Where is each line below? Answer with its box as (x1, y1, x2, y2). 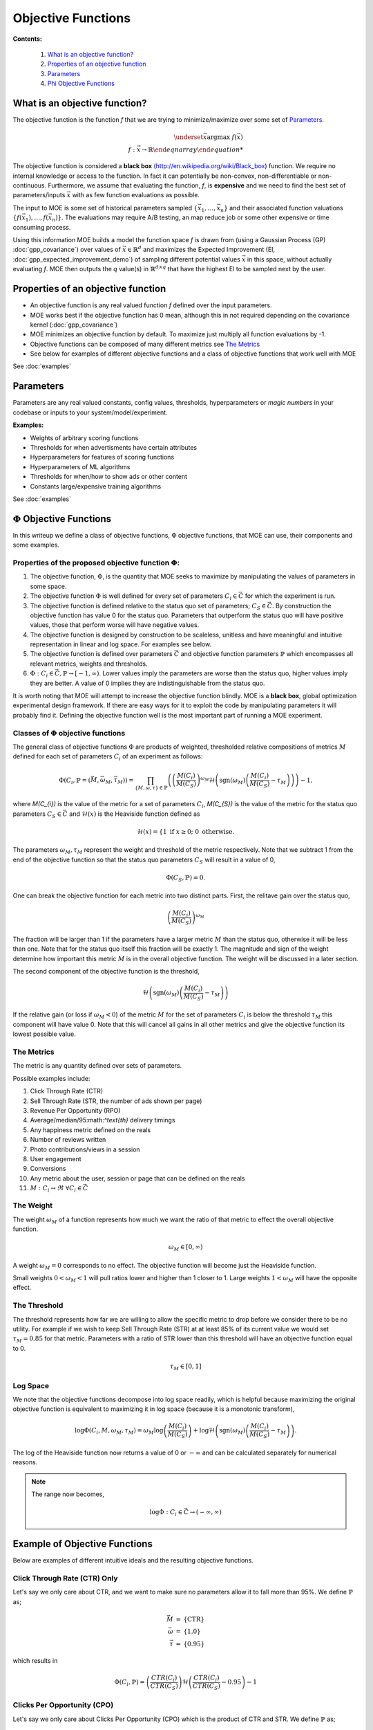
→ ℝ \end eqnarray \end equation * (142, 145, 243, 154)
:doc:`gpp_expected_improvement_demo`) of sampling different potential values (12, 255, 241, 263)
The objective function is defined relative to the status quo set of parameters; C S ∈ (30, 601, 267, 612)
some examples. (12, 540, 60, 549)
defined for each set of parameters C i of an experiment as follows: (12, 752, 203, 763)
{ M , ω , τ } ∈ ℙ (135, 785, 169, 792)
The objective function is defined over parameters (30, 650, 173, 658)
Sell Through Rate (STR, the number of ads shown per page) (30, 1097, 202, 1105)
